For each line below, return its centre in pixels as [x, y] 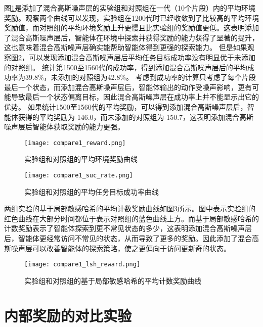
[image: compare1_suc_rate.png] [79, 175]
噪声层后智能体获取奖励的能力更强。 [64, 127]
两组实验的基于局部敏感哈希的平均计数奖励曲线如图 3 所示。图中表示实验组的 [130, 208]
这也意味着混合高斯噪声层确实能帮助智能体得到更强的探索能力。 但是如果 [126, 47]
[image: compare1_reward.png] [75, 143]
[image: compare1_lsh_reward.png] [82, 265]
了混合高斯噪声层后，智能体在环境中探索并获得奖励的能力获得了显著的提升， [131, 37]
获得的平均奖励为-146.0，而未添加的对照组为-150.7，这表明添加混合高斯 [136, 116]
